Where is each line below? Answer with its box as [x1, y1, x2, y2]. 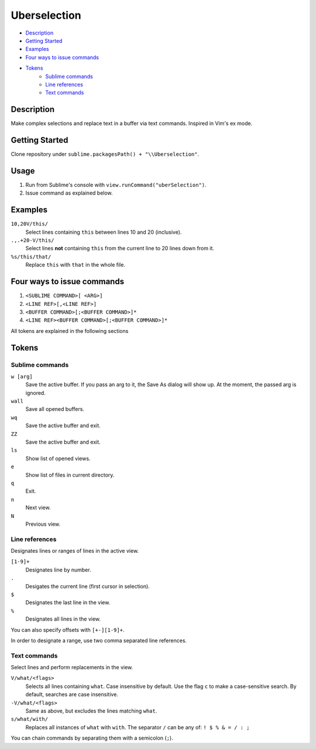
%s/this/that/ [11, 253, 51, 260]
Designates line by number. [25, 566, 91, 573]
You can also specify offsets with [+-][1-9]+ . [11, 626, 125, 633]
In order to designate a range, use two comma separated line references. [11, 636, 187, 644]
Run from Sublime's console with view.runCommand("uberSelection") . [25, 182, 207, 188]
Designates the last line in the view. [25, 599, 111, 606]
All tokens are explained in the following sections [11, 327, 129, 334]
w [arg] [11, 373, 33, 380]
